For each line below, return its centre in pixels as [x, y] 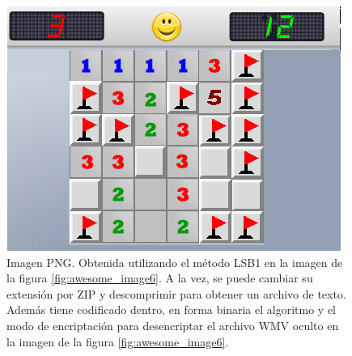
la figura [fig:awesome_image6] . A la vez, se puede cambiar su [160, 278]
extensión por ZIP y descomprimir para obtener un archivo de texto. [176, 293]
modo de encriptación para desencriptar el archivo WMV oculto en [173, 325]
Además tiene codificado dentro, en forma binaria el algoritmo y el [172, 309]
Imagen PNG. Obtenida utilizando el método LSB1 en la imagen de [175, 262]
